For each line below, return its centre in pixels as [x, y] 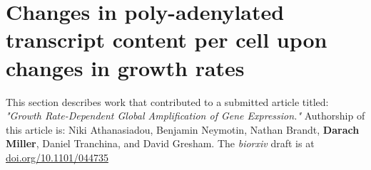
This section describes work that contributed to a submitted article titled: [167, 101]
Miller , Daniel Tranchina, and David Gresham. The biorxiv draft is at [160, 143]
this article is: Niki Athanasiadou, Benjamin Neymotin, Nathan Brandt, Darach [183, 129]
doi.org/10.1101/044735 [57, 157]
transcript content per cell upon [167, 39]
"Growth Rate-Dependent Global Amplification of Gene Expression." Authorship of [185, 116]
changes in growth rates [125, 67]
